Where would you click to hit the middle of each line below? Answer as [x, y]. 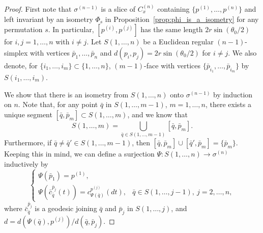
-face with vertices [172, 65]
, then [141, 143]
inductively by [26, 163]
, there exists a [228, 104]
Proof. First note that [38, 9]
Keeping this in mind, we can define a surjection [79, 154]
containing [173, 9]
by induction [233, 94]
